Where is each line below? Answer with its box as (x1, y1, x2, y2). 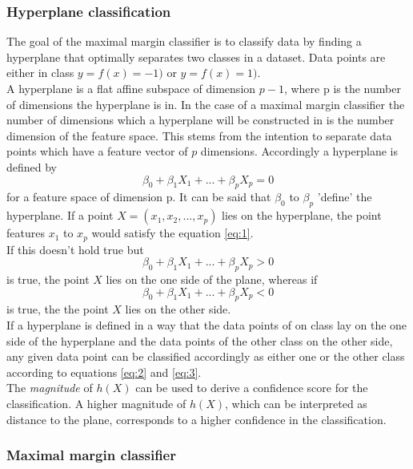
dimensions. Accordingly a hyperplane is (200, 143, 398, 160)
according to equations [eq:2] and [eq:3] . (6, 363, 202, 380)
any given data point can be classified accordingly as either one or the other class (6, 348, 405, 365)
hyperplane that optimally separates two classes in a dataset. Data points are (6, 48, 386, 65)
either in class (6, 64, 74, 81)
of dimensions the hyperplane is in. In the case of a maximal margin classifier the (6, 95, 405, 112)
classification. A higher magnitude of (6, 394, 186, 411)
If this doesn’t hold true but (6, 241, 144, 257)
